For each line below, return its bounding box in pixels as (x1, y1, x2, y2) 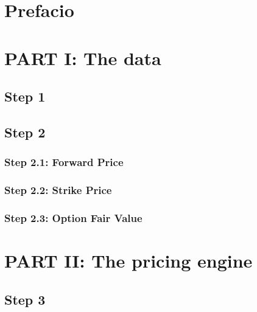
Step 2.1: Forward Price (4, 154, 124, 170)
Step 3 (4, 289, 46, 308)
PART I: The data (4, 45, 161, 70)
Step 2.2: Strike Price (4, 182, 112, 198)
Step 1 (4, 87, 46, 106)
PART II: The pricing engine (4, 248, 253, 273)
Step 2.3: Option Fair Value (4, 210, 143, 225)
